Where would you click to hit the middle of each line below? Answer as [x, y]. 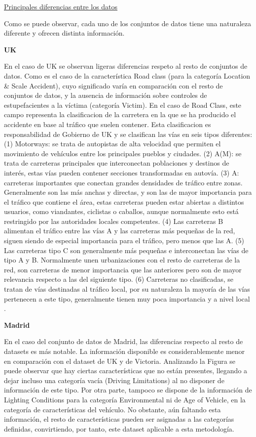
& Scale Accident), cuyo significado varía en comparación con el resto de [113, 85]
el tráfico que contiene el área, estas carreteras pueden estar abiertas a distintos [124, 201]
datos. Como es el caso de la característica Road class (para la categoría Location [127, 75]
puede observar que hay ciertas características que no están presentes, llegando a [126, 371]
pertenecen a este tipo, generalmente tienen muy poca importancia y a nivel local [127, 298]
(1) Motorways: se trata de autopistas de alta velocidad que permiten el [112, 144]
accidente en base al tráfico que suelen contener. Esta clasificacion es [108, 124]
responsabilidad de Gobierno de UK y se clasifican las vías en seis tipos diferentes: [128, 134]
